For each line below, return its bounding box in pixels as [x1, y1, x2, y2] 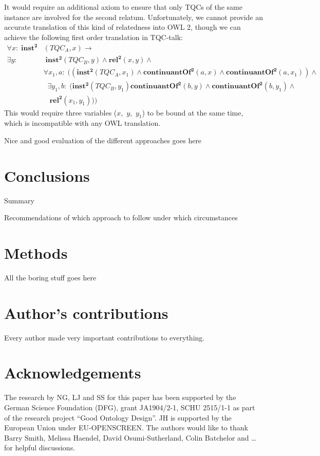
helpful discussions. [15, 442, 76, 453]
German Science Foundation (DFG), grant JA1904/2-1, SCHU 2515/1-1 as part [4, 402, 255, 412]
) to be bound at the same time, [142, 107, 243, 118]
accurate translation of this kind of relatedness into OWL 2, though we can [4, 22, 241, 32]
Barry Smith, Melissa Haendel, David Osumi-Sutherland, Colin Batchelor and [4, 432, 249, 443]
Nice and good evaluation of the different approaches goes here [4, 135, 202, 145]
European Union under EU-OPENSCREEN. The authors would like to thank [4, 422, 248, 433]
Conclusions [4, 165, 90, 186]
